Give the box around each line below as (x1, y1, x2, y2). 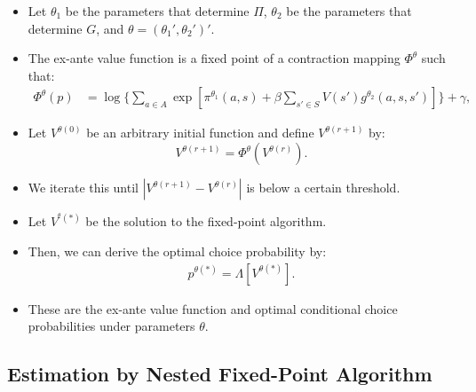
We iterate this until (28, 178, 139, 196)
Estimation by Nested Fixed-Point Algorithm (7, 360, 432, 388)
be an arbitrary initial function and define (86, 123, 314, 142)
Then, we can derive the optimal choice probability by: (28, 242, 327, 261)
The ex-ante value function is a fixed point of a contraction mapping (28, 49, 401, 67)
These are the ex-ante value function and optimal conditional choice (28, 299, 398, 318)
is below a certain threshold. (246, 178, 401, 196)
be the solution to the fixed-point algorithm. (85, 212, 327, 231)
